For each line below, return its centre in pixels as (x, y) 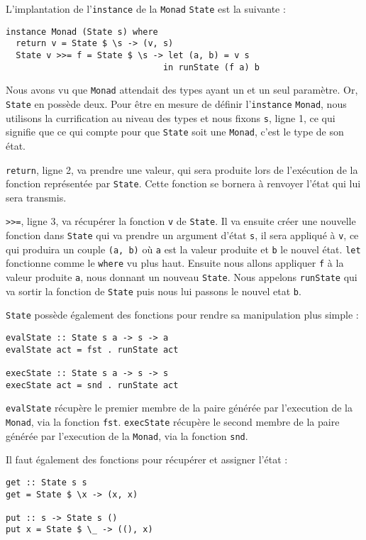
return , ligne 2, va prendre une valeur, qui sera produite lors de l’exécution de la (182, 169)
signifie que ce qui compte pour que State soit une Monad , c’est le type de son (175, 132)
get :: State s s (46, 482)
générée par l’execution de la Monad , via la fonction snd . (127, 435)
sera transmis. (36, 197)
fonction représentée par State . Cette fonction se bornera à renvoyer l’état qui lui (183, 183)
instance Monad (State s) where (82, 32)
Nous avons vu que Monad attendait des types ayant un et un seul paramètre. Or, (182, 90)
